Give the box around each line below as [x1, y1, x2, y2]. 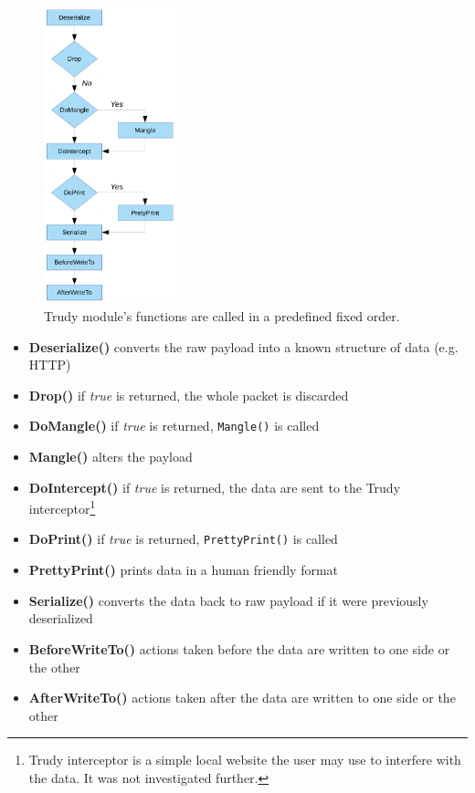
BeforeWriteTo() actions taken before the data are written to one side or [28, 639, 450, 658]
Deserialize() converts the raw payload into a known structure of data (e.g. [28, 337, 459, 356]
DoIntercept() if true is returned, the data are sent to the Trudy [28, 477, 401, 496]
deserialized [28, 609, 93, 628]
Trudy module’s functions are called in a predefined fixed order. [44, 307, 400, 326]
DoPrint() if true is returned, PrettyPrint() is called [28, 529, 338, 548]
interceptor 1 [28, 496, 96, 517]
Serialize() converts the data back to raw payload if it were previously [28, 590, 428, 610]
